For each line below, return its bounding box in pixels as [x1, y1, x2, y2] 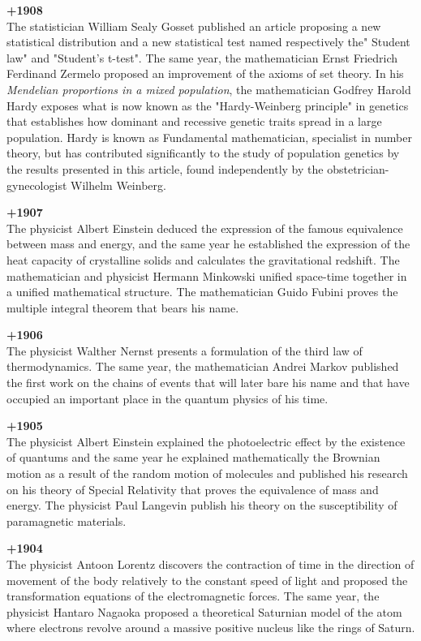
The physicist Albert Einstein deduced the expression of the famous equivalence [6, 219, 403, 236]
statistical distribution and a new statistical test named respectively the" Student [6, 33, 410, 50]
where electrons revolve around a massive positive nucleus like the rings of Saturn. [6, 619, 415, 636]
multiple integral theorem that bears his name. [6, 299, 239, 316]
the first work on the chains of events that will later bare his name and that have [6, 374, 410, 391]
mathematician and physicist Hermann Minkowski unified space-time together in [6, 267, 407, 284]
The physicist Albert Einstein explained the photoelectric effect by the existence [6, 432, 406, 450]
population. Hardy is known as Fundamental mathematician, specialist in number [6, 128, 412, 145]
